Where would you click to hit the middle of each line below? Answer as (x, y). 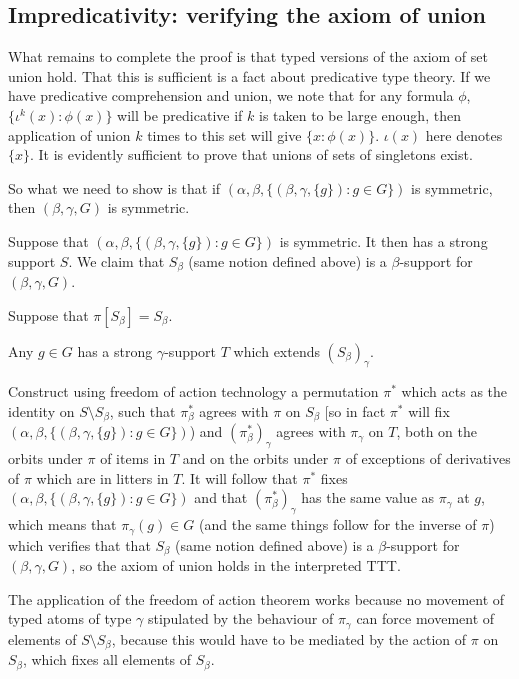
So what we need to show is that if (114, 187)
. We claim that (116, 260)
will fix (429, 410)
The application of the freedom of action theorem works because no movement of (256, 598)
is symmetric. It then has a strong (383, 240)
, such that (142, 410)
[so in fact (355, 410)
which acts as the (454, 391)
